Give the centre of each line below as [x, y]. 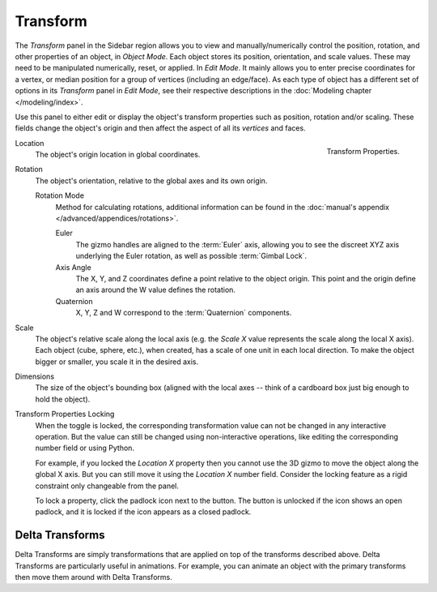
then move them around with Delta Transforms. [94, 577]
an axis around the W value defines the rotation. [156, 290]
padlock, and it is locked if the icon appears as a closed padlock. [143, 512]
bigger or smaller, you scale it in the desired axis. [117, 362]
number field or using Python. [85, 448]
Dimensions [35, 376]
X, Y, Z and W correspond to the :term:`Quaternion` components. [184, 313]
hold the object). [63, 399]
